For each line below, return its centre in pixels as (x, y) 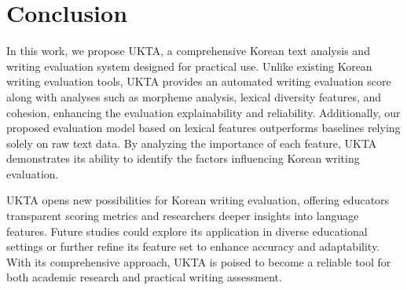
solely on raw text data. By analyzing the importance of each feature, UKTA (192, 143)
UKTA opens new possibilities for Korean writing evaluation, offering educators (198, 200)
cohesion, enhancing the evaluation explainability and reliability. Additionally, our (203, 112)
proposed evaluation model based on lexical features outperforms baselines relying (203, 128)
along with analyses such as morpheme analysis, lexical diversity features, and (194, 96)
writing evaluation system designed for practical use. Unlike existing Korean (189, 66)
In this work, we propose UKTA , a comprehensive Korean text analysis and (188, 51)
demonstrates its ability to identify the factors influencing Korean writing (183, 158)
